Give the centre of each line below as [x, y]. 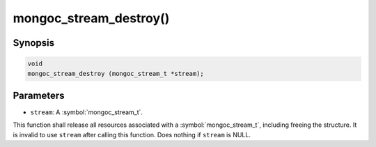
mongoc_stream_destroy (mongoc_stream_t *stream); [116, 73]
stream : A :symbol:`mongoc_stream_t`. [86, 112]
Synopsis [34, 43]
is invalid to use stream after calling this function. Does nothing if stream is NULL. [132, 134]
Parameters [39, 95]
